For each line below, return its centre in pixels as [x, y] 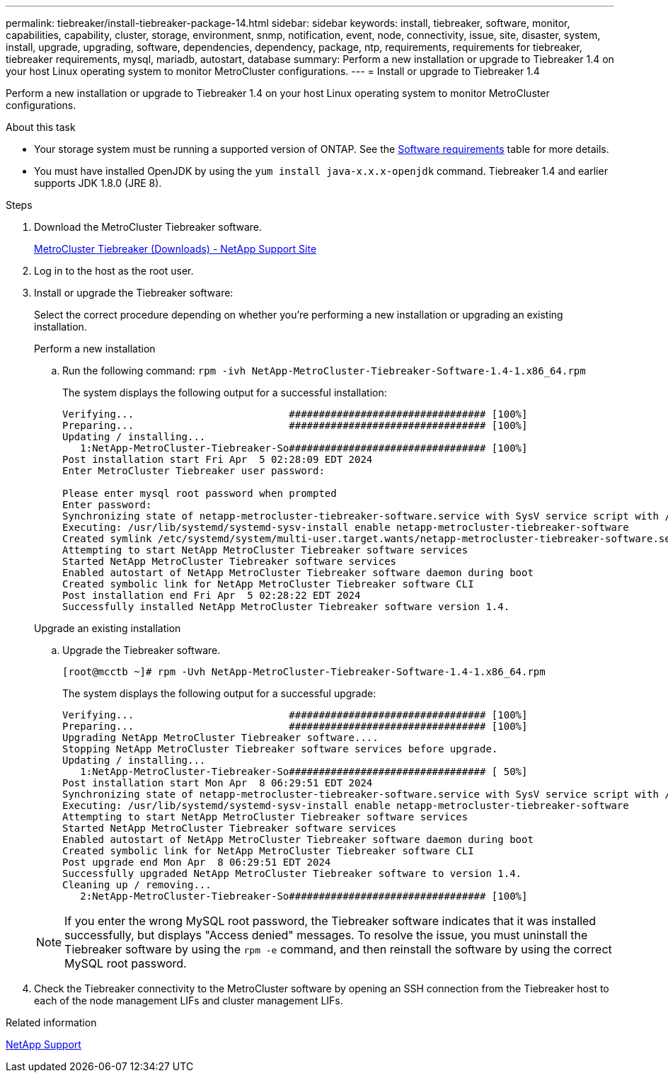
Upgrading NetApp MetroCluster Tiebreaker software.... [220, 738]
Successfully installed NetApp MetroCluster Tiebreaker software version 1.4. [286, 607]
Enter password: [107, 505]
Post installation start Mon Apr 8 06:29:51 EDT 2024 [218, 783]
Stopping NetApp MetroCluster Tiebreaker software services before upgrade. [280, 749]
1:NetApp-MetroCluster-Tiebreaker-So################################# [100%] [304, 448]
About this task [41, 127]
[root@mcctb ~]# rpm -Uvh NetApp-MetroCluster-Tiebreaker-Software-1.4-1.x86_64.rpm [304, 672]
